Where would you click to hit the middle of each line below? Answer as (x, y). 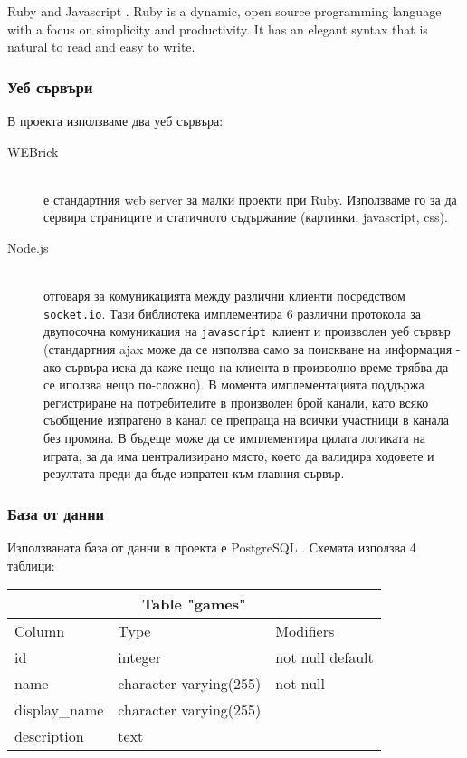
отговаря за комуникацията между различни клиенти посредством (224, 296)
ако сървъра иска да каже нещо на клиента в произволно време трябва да (246, 366)
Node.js (28, 247)
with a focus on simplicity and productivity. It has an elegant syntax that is (218, 29)
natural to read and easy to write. (101, 47)
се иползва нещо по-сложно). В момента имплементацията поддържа (234, 384)
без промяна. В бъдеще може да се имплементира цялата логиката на (235, 438)
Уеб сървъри (50, 86)
